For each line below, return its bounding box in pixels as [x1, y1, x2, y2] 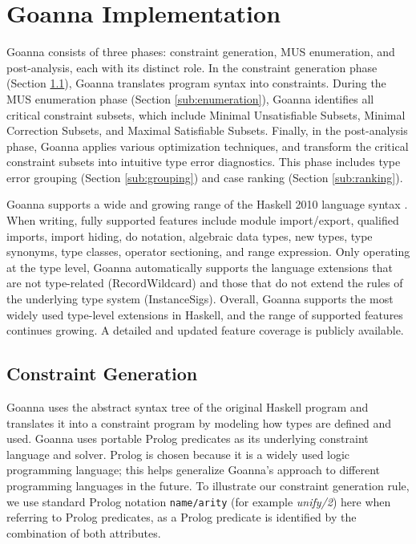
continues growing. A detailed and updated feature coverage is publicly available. [6, 322, 404, 339]
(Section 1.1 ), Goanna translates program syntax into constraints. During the [6, 75, 386, 91]
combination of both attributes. [6, 524, 161, 541]
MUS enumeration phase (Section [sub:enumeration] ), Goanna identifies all [6, 90, 374, 107]
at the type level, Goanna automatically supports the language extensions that [6, 258, 393, 275]
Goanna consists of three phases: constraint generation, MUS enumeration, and [6, 43, 395, 60]
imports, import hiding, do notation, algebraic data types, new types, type [6, 227, 373, 244]
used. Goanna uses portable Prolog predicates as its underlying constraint [6, 430, 369, 447]
